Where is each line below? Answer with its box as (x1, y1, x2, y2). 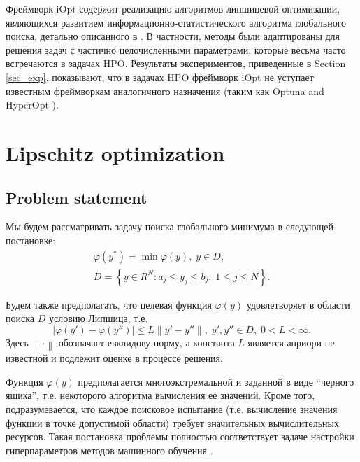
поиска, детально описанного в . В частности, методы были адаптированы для (6, 29, 340, 43)
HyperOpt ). (6, 97, 59, 112)
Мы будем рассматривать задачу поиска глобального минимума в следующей (6, 219, 334, 234)
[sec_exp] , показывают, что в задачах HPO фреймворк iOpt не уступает (6, 69, 314, 84)
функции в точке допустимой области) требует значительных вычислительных (6, 415, 339, 430)
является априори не (247, 335, 335, 350)
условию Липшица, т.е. (48, 311, 148, 325)
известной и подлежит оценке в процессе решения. (6, 351, 223, 365)
